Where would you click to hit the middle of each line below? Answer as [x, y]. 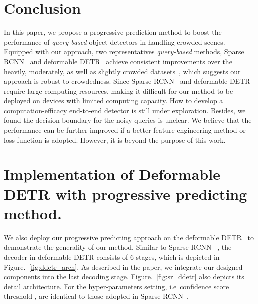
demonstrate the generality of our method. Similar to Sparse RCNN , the [118, 247]
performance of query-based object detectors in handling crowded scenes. [115, 42]
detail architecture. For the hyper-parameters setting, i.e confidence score [117, 286]
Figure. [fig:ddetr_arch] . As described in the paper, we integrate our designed [123, 266]
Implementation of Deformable [112, 174]
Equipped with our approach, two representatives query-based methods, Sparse [124, 52]
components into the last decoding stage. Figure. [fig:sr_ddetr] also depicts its [124, 276]
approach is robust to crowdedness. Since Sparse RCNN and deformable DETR [127, 81]
